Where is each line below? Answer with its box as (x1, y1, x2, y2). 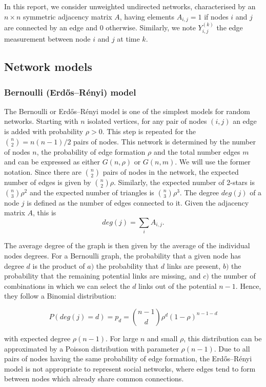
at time (117, 33, 140, 44)
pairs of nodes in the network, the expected (103, 166, 239, 177)
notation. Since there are (4, 166, 81, 177)
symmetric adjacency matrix (23, 11, 112, 22)
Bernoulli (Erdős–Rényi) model (4, 85, 136, 98)
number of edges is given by (4, 176, 91, 187)
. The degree (179, 187, 219, 197)
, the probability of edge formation (36, 146, 146, 157)
